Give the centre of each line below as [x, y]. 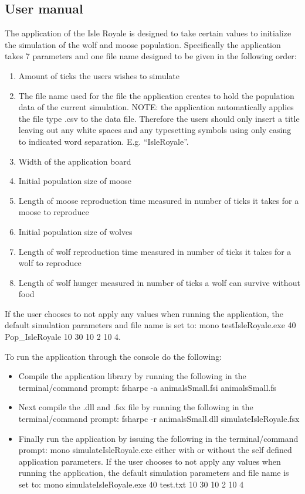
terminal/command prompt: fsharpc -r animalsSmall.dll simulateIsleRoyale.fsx [159, 419]
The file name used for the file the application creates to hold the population [156, 95]
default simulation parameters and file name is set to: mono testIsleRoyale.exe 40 [150, 325]
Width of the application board [75, 161]
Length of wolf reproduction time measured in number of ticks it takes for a [155, 251]
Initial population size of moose [75, 181]
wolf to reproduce [50, 263]
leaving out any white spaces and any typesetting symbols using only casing [155, 130]
